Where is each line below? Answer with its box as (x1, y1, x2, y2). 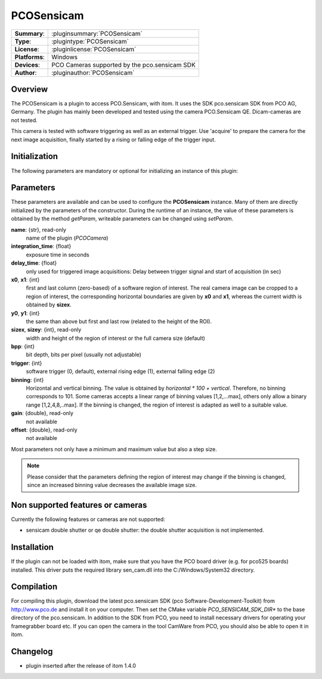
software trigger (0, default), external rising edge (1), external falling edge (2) (26, 368, 215, 375)
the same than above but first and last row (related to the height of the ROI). (26, 318, 212, 325)
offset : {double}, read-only (11, 426, 78, 433)
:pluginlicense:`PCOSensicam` (51, 45, 137, 53)
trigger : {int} (11, 359, 42, 367)
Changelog (11, 646, 53, 656)
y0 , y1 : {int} (11, 309, 40, 317)
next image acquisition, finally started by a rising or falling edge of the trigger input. (11, 136, 216, 143)
